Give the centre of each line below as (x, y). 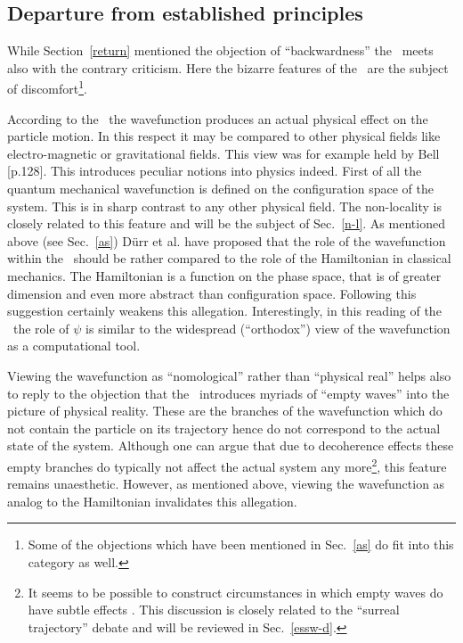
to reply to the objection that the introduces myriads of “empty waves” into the (228, 393)
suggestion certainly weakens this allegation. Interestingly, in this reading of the (224, 311)
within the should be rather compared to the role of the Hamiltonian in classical (229, 258)
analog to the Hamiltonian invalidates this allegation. (152, 501)
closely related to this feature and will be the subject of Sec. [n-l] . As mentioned (226, 223)
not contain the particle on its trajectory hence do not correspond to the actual (224, 428)
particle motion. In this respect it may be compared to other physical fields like (224, 136)
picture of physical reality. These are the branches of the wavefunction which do (225, 411)
